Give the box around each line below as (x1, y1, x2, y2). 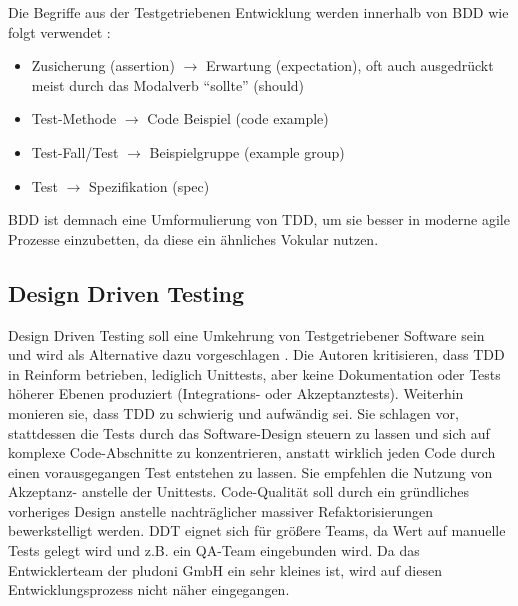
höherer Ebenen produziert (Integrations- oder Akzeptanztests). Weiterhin (8, 383, 464, 404)
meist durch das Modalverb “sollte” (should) (31, 74, 305, 95)
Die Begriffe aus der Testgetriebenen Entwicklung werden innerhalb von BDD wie (8, 2, 509, 22)
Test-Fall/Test (31, 141, 119, 162)
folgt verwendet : (8, 21, 111, 42)
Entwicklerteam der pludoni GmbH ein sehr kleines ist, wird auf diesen (8, 559, 442, 580)
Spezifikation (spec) (88, 175, 210, 196)
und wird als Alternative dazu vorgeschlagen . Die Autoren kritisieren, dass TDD (8, 344, 505, 365)
